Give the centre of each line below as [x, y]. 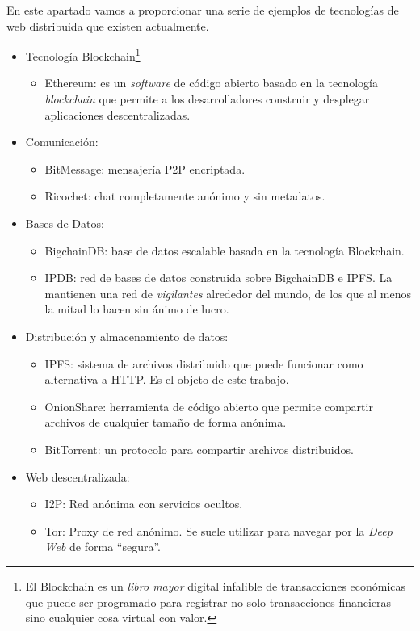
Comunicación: [62, 142]
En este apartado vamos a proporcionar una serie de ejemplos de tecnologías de [203, 10]
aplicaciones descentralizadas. [118, 114]
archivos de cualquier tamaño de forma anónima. [166, 422]
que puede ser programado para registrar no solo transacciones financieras [208, 602]
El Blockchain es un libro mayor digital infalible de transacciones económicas [216, 585]
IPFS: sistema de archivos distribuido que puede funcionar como [204, 363]
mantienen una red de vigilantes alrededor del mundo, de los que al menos [228, 293]
